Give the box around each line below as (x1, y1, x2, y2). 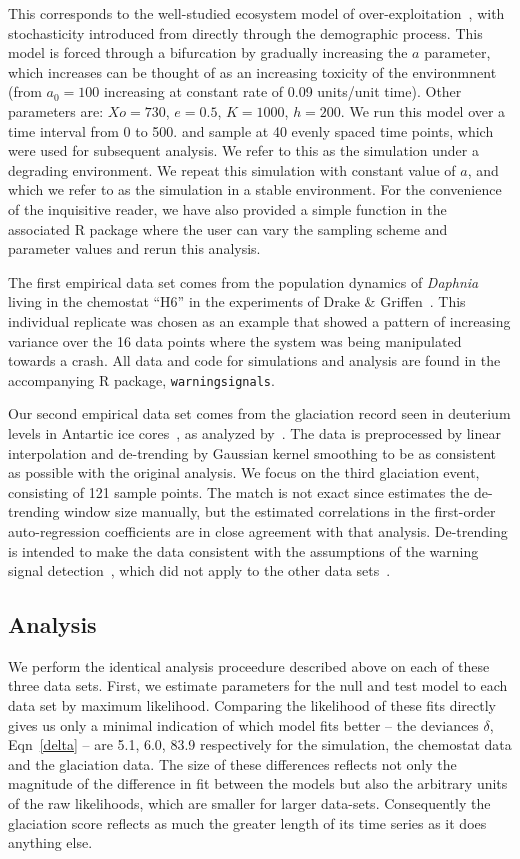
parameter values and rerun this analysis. (8, 238, 261, 259)
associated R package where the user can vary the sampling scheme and (8, 218, 448, 239)
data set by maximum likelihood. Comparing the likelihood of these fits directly (8, 695, 496, 716)
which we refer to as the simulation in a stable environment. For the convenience (8, 179, 502, 200)
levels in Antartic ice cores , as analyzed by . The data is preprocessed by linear (8, 422, 501, 443)
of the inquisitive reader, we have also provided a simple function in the (8, 198, 447, 219)
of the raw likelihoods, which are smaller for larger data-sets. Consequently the (8, 793, 491, 814)
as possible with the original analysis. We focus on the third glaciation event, (8, 462, 480, 483)
